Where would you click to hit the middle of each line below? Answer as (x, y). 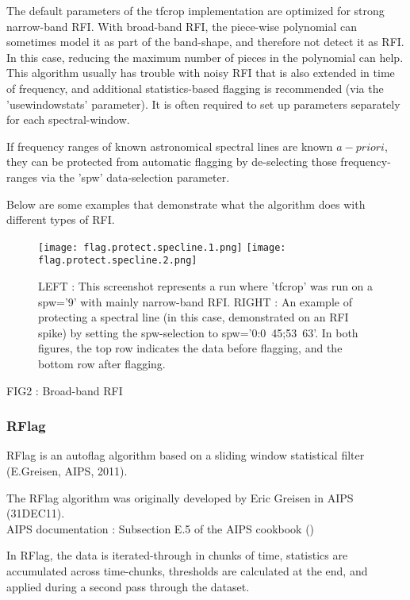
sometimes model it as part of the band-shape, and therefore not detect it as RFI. (205, 42)
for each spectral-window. (68, 119)
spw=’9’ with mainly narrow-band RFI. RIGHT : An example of (195, 301)
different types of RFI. (61, 219)
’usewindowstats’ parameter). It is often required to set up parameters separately (203, 104)
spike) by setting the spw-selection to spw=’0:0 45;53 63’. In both (198, 332)
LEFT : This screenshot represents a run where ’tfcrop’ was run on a (206, 286)
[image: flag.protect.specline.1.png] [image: (162, 247)
